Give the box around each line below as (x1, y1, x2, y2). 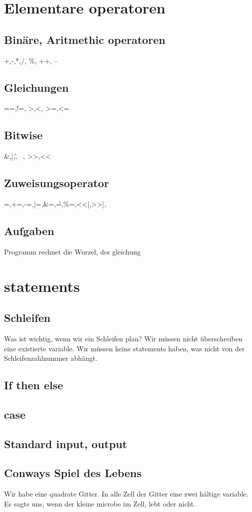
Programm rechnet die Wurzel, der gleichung (4, 246, 141, 256)
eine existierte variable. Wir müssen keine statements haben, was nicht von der (4, 343, 245, 353)
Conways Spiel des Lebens (4, 465, 142, 481)
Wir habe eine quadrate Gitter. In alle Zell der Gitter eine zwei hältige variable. (4, 489, 249, 499)
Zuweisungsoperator (4, 175, 109, 191)
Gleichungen (4, 79, 69, 95)
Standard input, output (4, 436, 127, 451)
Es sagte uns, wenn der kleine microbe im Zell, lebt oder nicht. (4, 498, 196, 509)
